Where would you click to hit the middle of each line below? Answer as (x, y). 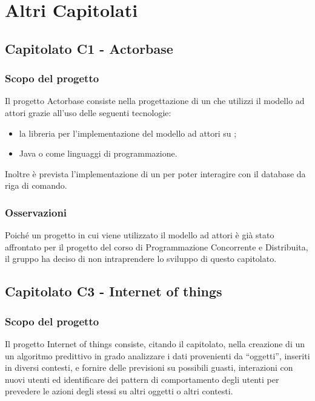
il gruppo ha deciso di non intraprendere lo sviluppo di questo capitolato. (141, 259)
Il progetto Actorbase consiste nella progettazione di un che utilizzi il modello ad (155, 101)
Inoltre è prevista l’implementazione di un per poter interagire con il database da (155, 173)
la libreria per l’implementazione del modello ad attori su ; (128, 133)
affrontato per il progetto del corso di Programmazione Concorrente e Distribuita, (157, 246)
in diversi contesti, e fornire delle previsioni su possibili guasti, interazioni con (149, 367)
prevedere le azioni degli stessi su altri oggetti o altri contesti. (119, 391)
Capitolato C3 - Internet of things (114, 291)
